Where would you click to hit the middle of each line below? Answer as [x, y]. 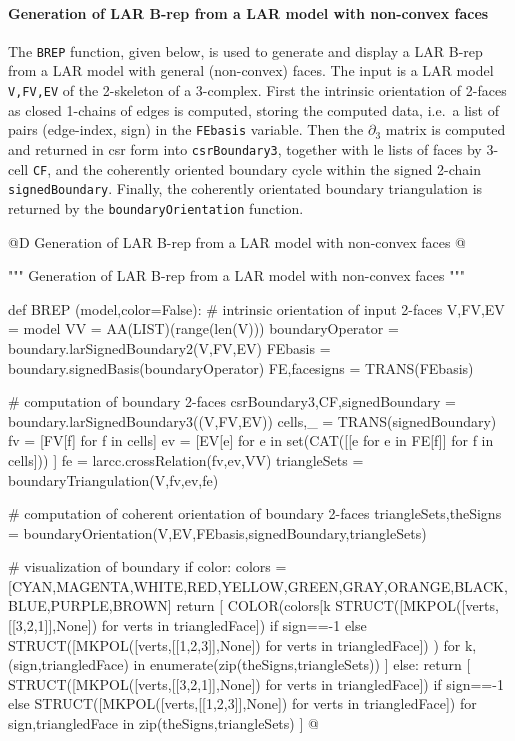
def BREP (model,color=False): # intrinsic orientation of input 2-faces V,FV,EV [256, 308]
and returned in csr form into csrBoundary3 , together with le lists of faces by [245, 148]
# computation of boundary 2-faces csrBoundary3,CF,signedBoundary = [232, 401]
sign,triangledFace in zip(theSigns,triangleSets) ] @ [163, 723]
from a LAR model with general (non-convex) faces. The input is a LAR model [251, 70]
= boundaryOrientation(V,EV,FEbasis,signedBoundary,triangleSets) [217, 532]
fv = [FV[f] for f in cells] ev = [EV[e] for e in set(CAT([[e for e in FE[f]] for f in [251, 440]
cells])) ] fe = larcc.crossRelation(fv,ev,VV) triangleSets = [186, 459]
